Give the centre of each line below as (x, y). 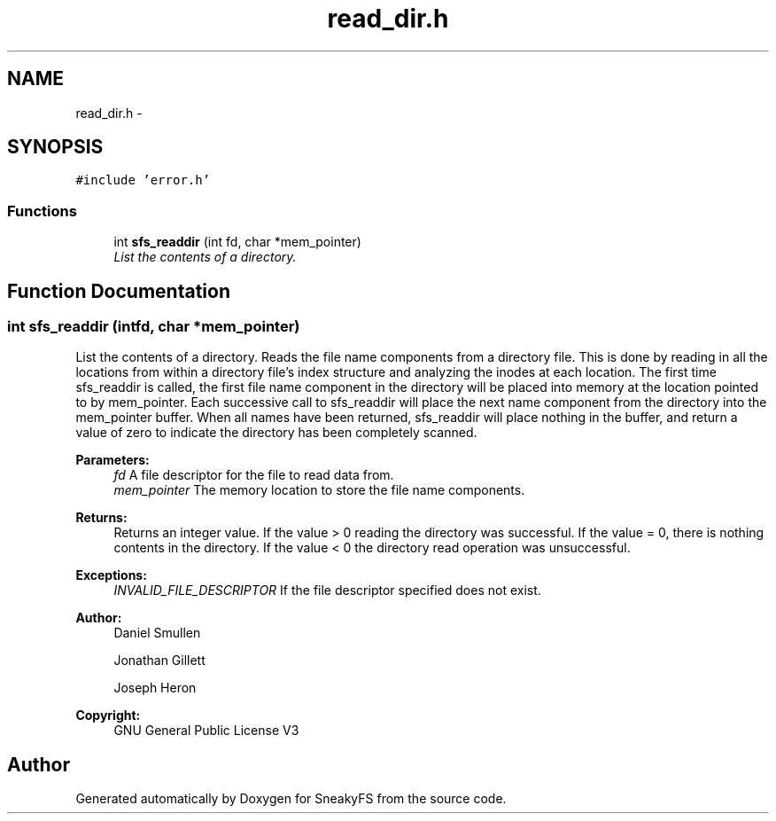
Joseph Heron (155, 688)
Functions (42, 211)
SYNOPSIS (55, 147)
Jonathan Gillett (159, 661)
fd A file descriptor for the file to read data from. (254, 475)
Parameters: (113, 460)
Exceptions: (111, 575)
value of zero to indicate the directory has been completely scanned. (276, 433)
